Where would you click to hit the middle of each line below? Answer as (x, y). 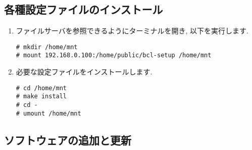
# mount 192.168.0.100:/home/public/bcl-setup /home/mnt (114, 55)
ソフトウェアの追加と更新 (68, 140)
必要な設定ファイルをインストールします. (84, 72)
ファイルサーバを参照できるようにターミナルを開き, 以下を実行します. (132, 31)
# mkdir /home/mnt (47, 47)
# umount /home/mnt (48, 113)
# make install (41, 97)
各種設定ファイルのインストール (84, 9)
